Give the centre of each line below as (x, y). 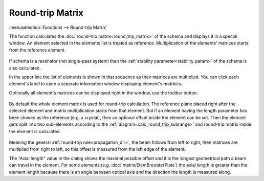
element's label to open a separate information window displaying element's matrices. (96, 84)
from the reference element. (37, 50)
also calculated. (25, 68)
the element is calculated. (35, 131)
